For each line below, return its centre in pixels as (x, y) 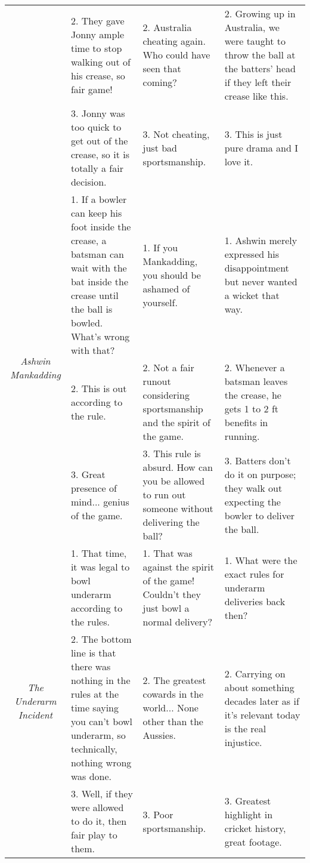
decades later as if (262, 701)
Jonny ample (97, 34)
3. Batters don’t (258, 460)
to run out (164, 494)
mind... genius (100, 501)
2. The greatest (174, 680)
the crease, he (253, 395)
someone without (178, 508)
